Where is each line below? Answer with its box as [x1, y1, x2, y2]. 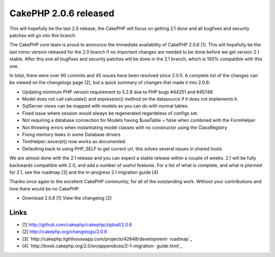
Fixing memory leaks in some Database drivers [22, 132, 121, 138]
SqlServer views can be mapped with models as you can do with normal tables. [22, 103, 189, 109]
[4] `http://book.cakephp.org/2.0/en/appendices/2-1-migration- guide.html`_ [22, 243, 183, 249]
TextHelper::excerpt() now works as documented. [22, 139, 127, 145]
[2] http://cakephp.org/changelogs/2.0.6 [22, 229, 107, 235]
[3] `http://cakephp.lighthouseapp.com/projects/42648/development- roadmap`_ [22, 236, 193, 242]
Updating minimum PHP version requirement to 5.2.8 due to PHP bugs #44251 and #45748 [22, 89, 213, 95]
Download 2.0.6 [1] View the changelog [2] [22, 195, 112, 201]
